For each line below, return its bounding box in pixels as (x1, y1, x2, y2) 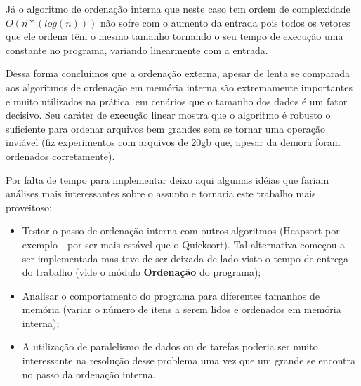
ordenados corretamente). (6, 148, 115, 163)
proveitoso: (6, 199, 52, 214)
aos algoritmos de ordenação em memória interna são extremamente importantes (6, 79, 353, 94)
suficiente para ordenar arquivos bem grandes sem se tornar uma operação (6, 121, 325, 135)
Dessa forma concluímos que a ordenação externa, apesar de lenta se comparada (6, 66, 350, 81)
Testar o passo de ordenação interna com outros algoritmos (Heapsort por (22, 223, 340, 238)
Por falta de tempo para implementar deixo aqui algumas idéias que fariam (6, 172, 329, 187)
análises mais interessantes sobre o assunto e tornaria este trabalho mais (6, 186, 316, 201)
